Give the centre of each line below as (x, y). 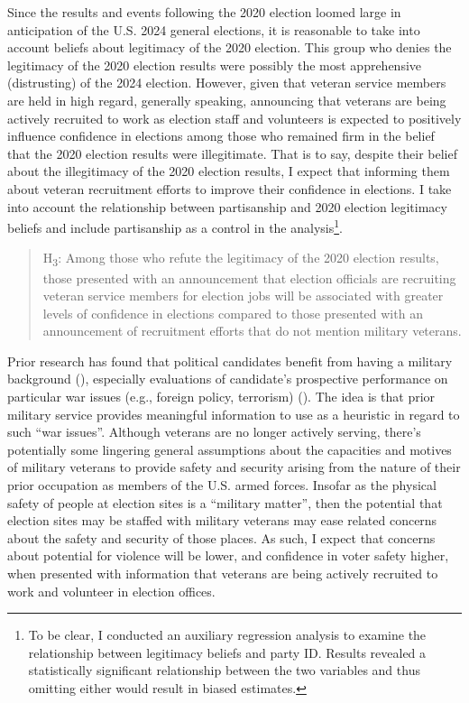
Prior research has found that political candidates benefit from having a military (230, 361)
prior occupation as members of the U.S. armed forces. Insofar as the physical (222, 485)
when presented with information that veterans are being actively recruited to (223, 573)
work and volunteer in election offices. (111, 591)
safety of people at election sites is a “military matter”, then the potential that (225, 502)
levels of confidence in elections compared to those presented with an (233, 313)
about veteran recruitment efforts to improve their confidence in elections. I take (230, 188)
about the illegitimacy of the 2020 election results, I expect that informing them (229, 171)
